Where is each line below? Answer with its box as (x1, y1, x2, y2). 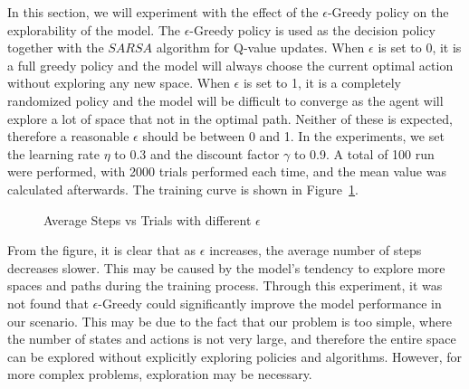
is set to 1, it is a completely (243, 73, 401, 92)
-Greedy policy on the (327, 3, 449, 21)
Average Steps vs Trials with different (43, 210, 252, 229)
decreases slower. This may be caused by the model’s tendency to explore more (7, 258, 445, 277)
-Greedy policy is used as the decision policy (189, 20, 435, 39)
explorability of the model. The (7, 20, 181, 39)
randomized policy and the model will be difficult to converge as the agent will (7, 90, 444, 109)
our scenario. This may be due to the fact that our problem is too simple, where (7, 311, 452, 330)
